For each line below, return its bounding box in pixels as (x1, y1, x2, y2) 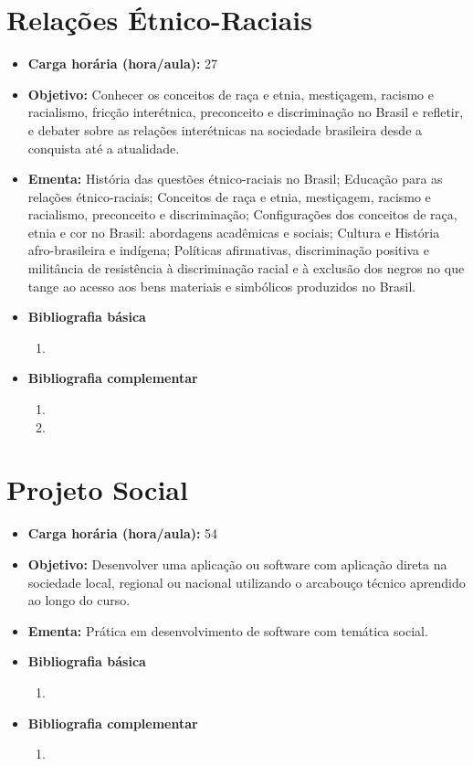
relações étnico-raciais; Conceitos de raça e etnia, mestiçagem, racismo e (27, 186, 431, 206)
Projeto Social (6, 471, 188, 508)
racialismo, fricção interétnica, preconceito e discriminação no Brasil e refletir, (27, 102, 464, 122)
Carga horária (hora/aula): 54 (27, 524, 218, 543)
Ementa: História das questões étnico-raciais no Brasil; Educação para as (27, 169, 443, 188)
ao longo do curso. (27, 590, 131, 610)
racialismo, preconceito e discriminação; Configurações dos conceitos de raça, (27, 205, 457, 224)
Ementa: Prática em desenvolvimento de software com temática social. (27, 621, 428, 640)
